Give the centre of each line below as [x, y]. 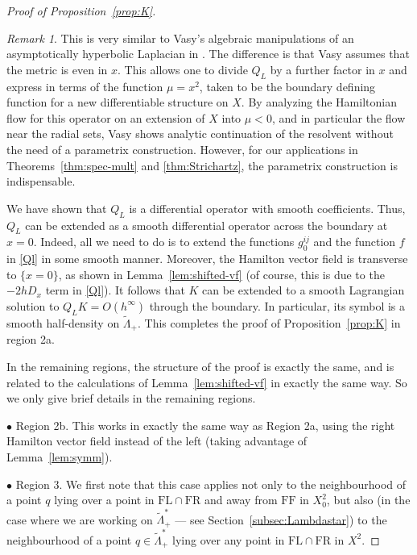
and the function [355, 242]
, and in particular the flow [339, 117]
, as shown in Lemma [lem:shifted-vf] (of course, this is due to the [221, 274]
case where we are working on [80, 519]
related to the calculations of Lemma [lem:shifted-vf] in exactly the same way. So [207, 382]
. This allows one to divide [183, 69]
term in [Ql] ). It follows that [115, 290]
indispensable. [41, 181]
